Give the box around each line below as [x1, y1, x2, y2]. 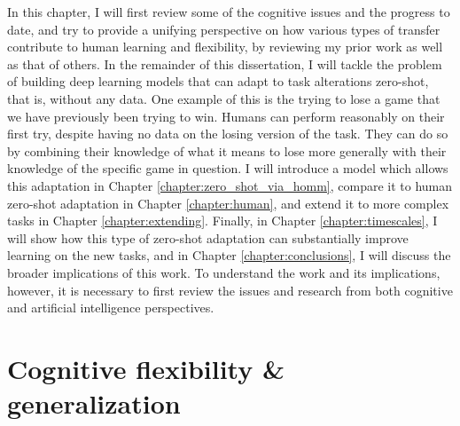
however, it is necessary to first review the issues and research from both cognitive [7, 280, 453, 299]
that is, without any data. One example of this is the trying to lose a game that [7, 89, 441, 107]
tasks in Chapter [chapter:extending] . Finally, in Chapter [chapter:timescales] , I [7, 211, 438, 230]
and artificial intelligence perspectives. [7, 298, 214, 317]
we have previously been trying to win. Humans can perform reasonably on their [7, 106, 445, 125]
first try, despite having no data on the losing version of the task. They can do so [7, 124, 448, 143]
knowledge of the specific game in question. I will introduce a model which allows [7, 159, 448, 177]
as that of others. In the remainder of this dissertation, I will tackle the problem [7, 54, 442, 73]
